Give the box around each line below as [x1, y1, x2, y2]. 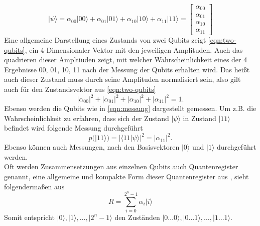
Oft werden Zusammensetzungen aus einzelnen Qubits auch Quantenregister [4, 161, 238, 172]
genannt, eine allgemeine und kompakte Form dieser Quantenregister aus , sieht [4, 171, 249, 182]
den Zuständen [114, 211, 160, 222]
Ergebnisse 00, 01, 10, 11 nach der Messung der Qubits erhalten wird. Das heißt [4, 64, 250, 74]
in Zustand [183, 112, 216, 123]
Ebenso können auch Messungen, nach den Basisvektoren [4, 142, 180, 152]
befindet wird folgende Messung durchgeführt [4, 123, 143, 133]
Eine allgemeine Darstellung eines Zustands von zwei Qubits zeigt [4, 34, 206, 45]
